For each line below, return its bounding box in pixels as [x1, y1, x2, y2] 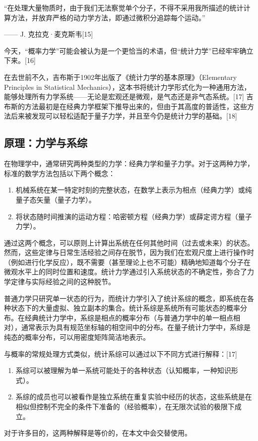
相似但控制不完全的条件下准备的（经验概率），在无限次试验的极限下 [15, 401, 235, 412]
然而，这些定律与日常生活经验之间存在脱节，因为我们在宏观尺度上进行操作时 [4, 247, 254, 257]
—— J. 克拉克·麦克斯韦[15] [4, 29, 93, 39]
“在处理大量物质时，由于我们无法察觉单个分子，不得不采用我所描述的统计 [4, 2, 244, 12]
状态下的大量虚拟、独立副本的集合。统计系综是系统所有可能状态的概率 [10, 303, 240, 313]
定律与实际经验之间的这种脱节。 [10, 276, 115, 287]
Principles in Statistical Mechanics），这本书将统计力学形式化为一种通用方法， [4, 81, 251, 92]
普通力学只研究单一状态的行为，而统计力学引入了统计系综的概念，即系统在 [4, 293, 247, 303]
